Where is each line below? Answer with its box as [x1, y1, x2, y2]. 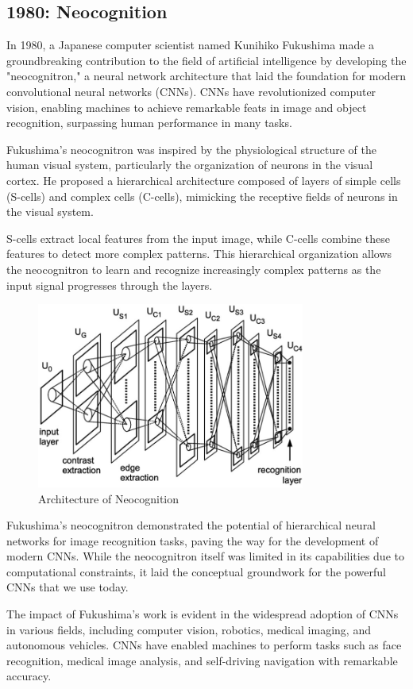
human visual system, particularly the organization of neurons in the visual [6, 156, 373, 173]
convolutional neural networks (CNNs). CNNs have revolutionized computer [6, 83, 376, 99]
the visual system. [6, 203, 94, 220]
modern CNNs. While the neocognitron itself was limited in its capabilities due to [6, 548, 404, 564]
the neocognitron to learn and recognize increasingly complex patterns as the [6, 260, 381, 277]
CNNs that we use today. [6, 579, 129, 595]
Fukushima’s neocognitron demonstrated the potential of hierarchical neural [6, 517, 376, 533]
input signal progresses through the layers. [6, 276, 213, 293]
